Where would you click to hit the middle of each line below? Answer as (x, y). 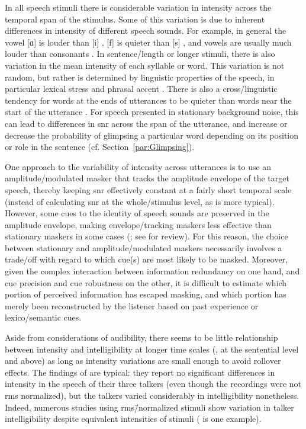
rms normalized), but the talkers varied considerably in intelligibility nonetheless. (152, 395)
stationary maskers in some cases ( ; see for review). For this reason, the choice (146, 236)
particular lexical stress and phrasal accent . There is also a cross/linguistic (141, 89)
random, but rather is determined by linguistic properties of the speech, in (140, 77)
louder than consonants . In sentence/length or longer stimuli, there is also (140, 54)
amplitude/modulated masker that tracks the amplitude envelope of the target (147, 178)
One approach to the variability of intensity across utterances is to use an (138, 166)
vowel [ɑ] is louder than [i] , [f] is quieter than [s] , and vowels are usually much (148, 42)
